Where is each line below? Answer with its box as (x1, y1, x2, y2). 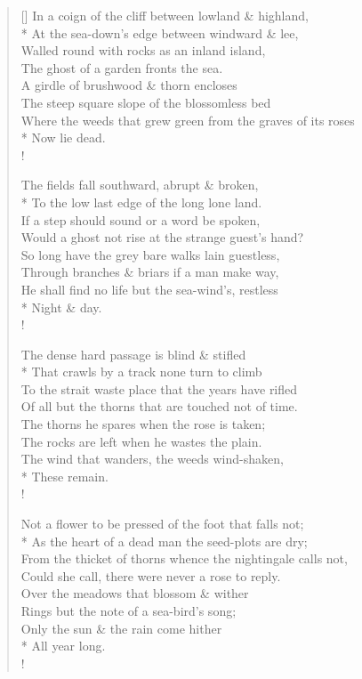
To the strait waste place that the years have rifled (20, 379, 298, 398)
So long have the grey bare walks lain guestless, (20, 245, 280, 263)
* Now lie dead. (20, 128, 106, 147)
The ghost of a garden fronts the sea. (20, 58, 223, 77)
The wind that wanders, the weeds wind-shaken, (20, 449, 284, 468)
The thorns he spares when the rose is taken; (20, 415, 266, 433)
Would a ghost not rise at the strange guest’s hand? (20, 228, 304, 247)
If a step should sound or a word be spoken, (20, 210, 261, 229)
